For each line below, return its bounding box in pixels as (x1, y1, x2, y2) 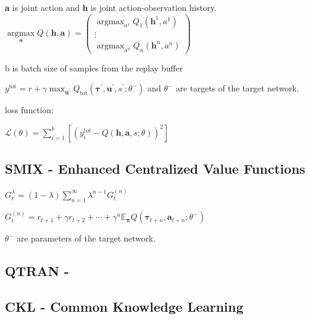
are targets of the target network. (175, 82, 299, 94)
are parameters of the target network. (16, 232, 156, 245)
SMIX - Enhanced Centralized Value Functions (5, 159, 306, 178)
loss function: (5, 104, 54, 116)
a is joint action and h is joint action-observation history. (5, 1, 217, 13)
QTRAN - (5, 261, 69, 280)
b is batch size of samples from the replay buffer (5, 61, 183, 74)
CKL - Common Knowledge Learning (5, 297, 244, 316)
